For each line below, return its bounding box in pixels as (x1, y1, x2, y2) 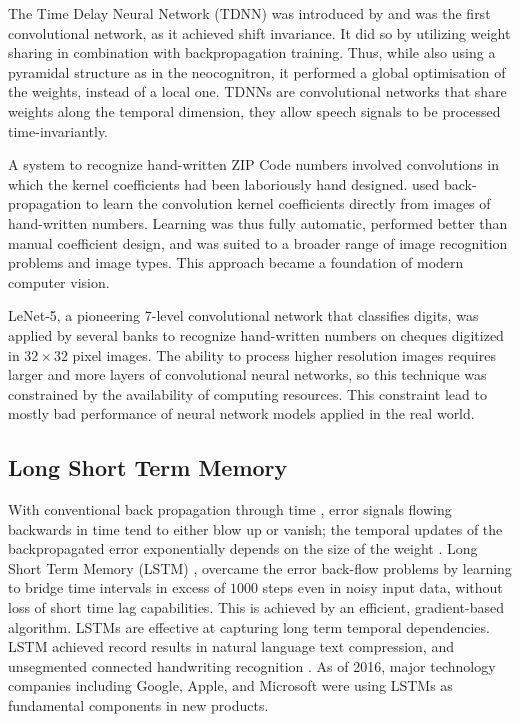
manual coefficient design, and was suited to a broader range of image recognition (8, 232, 508, 253)
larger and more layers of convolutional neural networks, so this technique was (8, 364, 487, 385)
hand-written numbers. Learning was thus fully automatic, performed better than (8, 212, 508, 233)
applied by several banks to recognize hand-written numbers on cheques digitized (8, 324, 504, 345)
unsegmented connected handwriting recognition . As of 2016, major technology (8, 655, 496, 676)
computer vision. (8, 271, 110, 292)
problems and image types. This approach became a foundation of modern (8, 252, 464, 273)
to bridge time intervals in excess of (8, 577, 226, 598)
